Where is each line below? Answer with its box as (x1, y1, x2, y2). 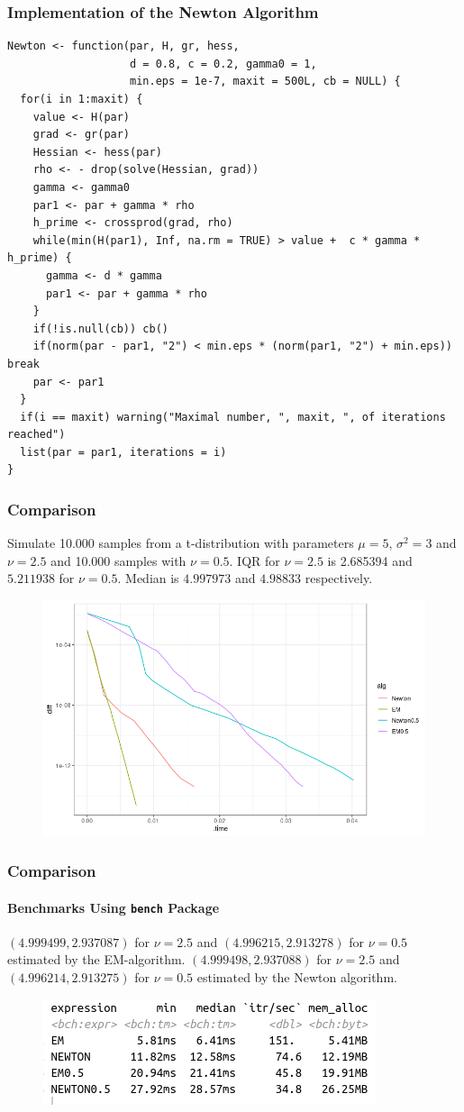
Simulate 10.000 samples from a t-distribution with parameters (7, 533, 354, 552)
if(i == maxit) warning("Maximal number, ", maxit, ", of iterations (20, 410, 446, 424)
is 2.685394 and (327, 551, 413, 570)
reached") (7, 428, 66, 442)
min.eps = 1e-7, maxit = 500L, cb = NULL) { (130, 75, 401, 88)
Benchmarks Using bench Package (7, 898, 220, 916)
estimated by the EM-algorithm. (7, 950, 186, 969)
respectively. (305, 569, 373, 588)
